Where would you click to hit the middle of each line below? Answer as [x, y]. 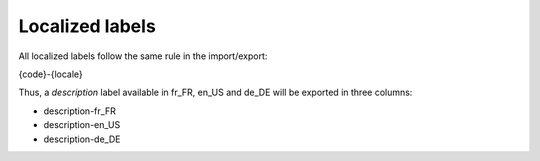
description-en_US [82, 125]
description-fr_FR [80, 111]
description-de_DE [82, 139]
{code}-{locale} [51, 74]
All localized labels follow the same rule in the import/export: [143, 56]
